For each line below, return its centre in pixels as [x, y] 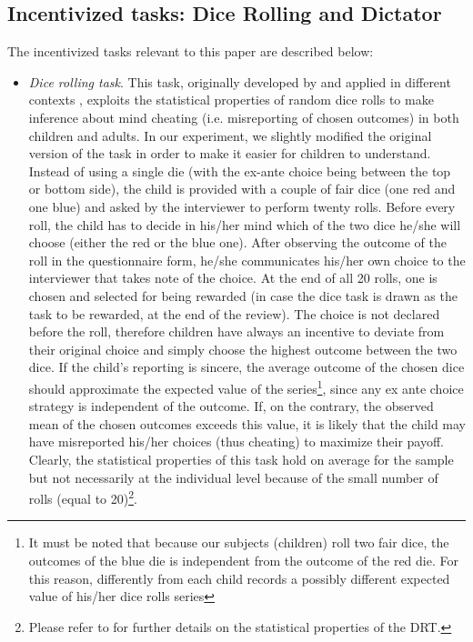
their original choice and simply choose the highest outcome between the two [243, 349]
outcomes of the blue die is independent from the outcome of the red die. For [243, 560]
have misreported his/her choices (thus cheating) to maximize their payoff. [236, 441]
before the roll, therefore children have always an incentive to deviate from [236, 331]
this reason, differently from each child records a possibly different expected [239, 578]
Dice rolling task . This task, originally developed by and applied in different [240, 81]
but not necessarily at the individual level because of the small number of [233, 477]
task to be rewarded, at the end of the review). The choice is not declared [234, 313]
